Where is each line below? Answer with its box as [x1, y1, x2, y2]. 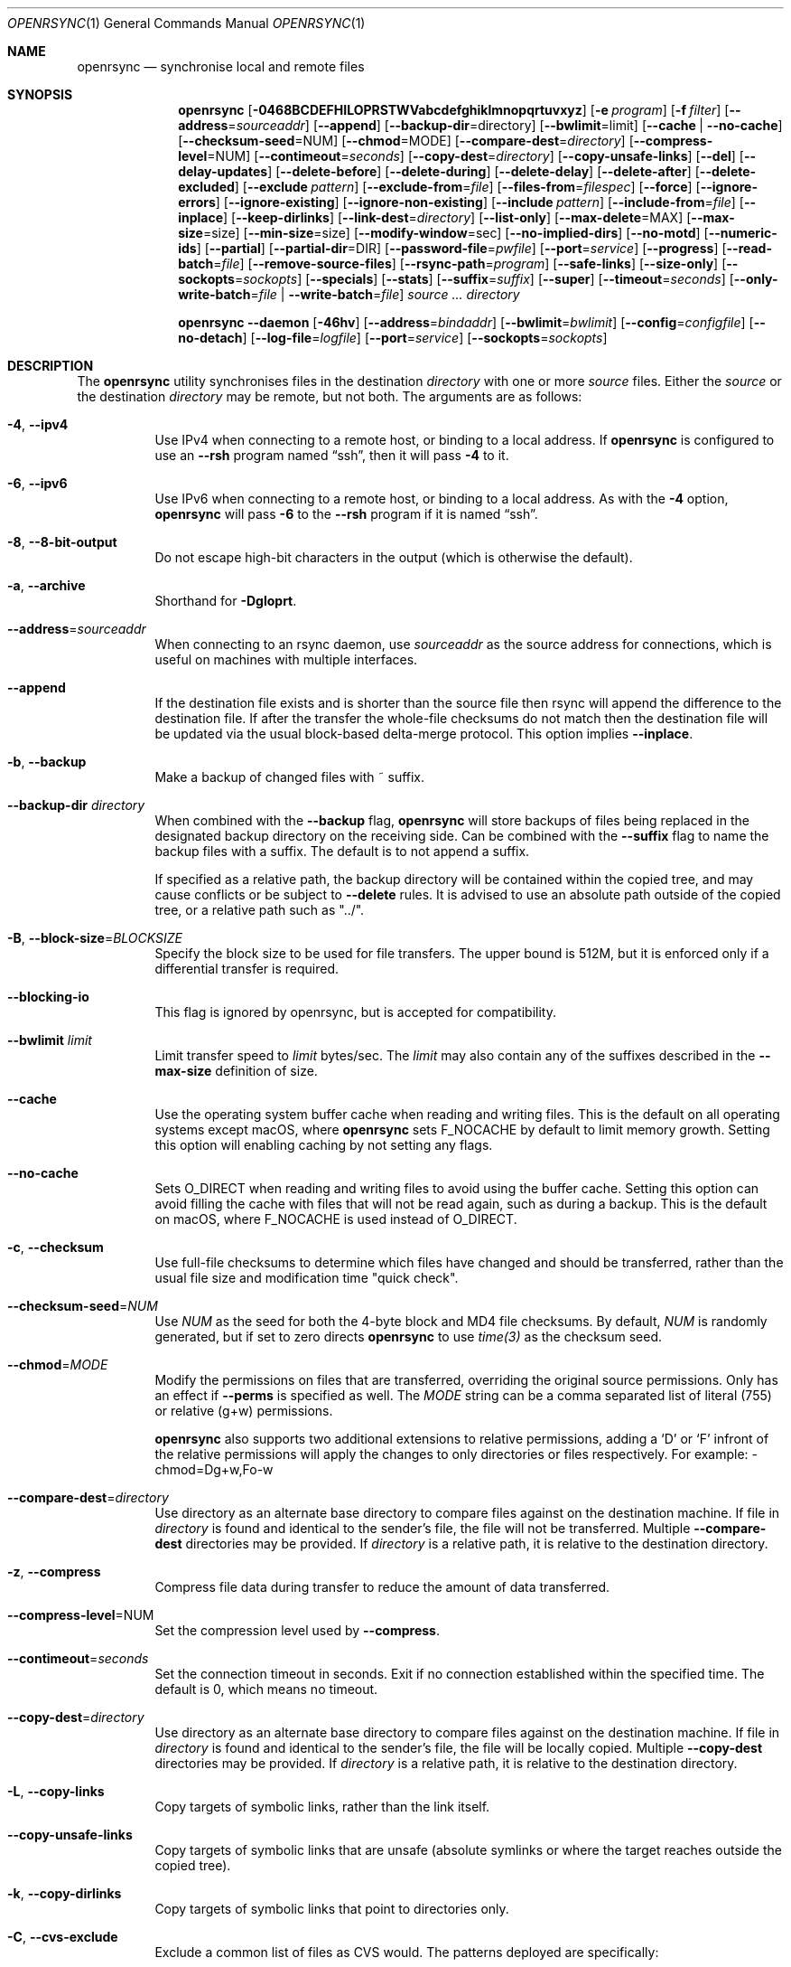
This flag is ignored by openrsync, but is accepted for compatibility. [154, 1004, 556, 1020]
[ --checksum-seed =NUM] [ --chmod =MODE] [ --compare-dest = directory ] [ [178, 133, 634, 148]
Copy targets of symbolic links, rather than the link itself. [154, 1799, 490, 1814]
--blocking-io [7, 989, 89, 1004]
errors [178, 194, 216, 210]
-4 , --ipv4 [7, 417, 69, 432]
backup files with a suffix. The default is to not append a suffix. [154, 843, 530, 859]
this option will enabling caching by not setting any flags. [154, 1137, 493, 1153]
